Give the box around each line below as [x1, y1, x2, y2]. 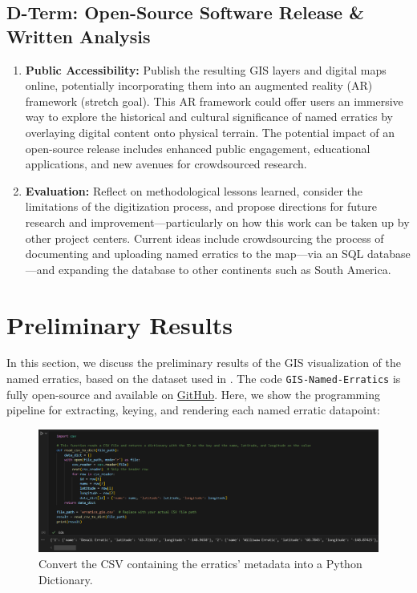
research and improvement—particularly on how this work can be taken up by [25, 213, 410, 230]
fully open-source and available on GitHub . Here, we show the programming [6, 385, 380, 402]
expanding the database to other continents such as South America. [59, 260, 391, 277]
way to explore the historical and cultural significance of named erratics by [25, 108, 393, 125]
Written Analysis [6, 23, 151, 48]
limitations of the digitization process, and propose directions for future [25, 198, 377, 215]
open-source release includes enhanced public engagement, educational [25, 139, 370, 156]
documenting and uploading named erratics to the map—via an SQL [25, 245, 364, 262]
